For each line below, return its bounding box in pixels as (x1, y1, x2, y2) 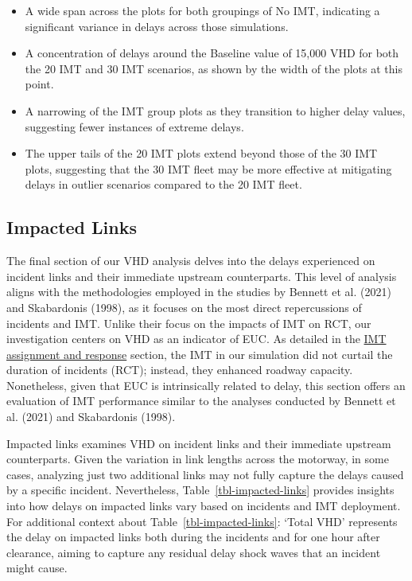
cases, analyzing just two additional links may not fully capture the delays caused (6, 466, 404, 482)
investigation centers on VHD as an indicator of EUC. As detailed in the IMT (6, 330, 387, 347)
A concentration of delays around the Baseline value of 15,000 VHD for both (25, 45, 399, 61)
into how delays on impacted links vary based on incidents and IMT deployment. (6, 497, 401, 514)
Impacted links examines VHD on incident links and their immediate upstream (6, 435, 391, 451)
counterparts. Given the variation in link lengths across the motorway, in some (6, 450, 389, 467)
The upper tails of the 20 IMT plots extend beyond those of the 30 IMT (25, 145, 378, 162)
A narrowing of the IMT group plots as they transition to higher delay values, (25, 102, 406, 119)
